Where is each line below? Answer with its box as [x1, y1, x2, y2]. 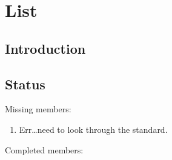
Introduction [5, 39, 86, 57]
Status [5, 74, 45, 93]
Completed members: [5, 143, 84, 156]
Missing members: [5, 103, 71, 115]
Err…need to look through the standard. [19, 123, 168, 135]
